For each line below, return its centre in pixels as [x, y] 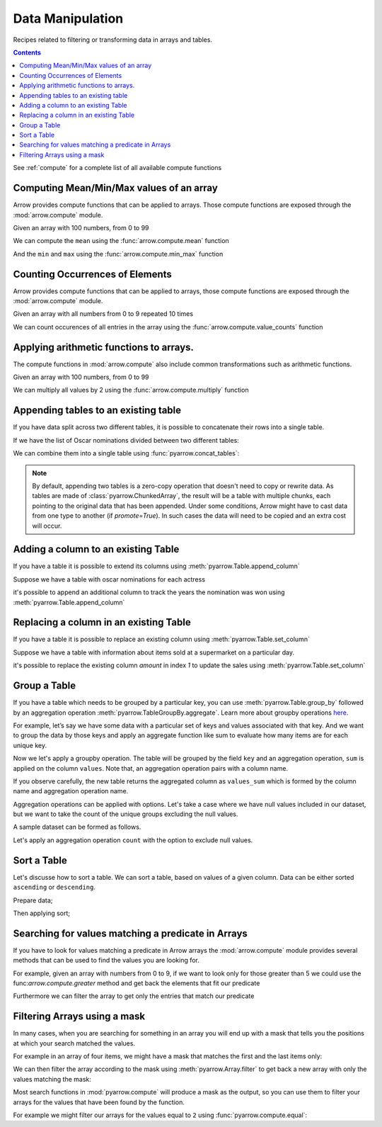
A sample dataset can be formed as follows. [77, 827]
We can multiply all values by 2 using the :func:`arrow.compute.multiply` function [131, 390]
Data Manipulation [68, 18]
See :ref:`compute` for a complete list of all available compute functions [117, 168]
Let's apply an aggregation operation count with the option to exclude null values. [133, 840]
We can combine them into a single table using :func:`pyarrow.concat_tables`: [126, 453]
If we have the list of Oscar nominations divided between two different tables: [126, 440]
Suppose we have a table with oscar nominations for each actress [109, 579]
